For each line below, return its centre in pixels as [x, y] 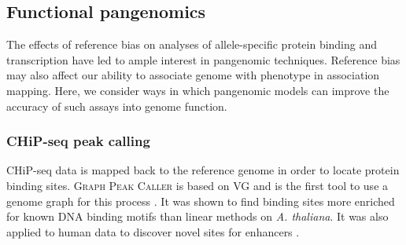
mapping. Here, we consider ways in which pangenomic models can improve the [198, 90]
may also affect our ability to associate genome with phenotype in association [193, 75]
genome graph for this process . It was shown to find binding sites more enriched [201, 201]
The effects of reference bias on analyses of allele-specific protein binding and [192, 44]
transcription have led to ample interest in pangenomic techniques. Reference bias [203, 59]
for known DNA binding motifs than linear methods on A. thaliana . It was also [197, 216]
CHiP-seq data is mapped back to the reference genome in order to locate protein [203, 170]
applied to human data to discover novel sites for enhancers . [153, 231]
